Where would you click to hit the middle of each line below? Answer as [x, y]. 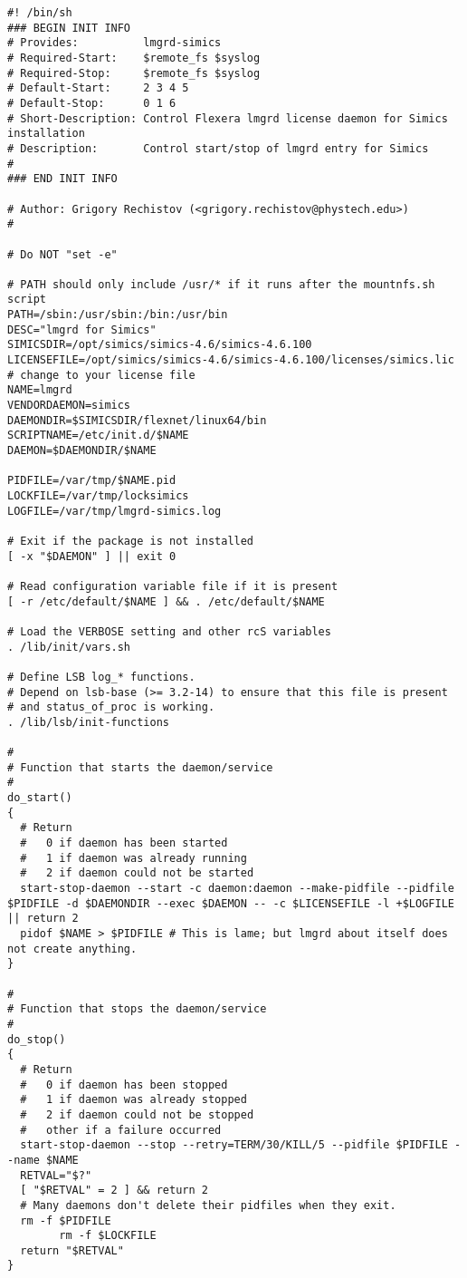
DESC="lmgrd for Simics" [82, 329]
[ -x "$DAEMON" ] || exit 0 [92, 556]
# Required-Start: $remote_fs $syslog [134, 58]
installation [46, 134]
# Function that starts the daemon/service [140, 767]
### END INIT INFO [62, 179]
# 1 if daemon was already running [133, 858]
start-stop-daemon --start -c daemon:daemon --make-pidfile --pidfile [237, 889]
